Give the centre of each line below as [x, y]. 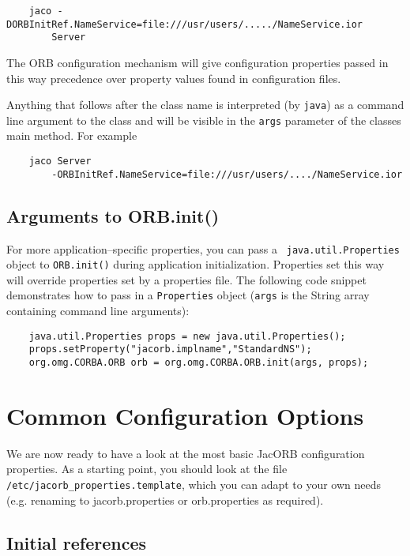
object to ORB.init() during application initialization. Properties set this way [196, 264]
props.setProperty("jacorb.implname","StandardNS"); [170, 349]
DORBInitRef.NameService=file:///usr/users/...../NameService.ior [185, 24]
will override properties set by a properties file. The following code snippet [186, 279]
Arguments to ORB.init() [113, 215]
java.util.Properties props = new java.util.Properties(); [187, 336]
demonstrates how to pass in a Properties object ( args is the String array [188, 295]
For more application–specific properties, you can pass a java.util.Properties [203, 248]
